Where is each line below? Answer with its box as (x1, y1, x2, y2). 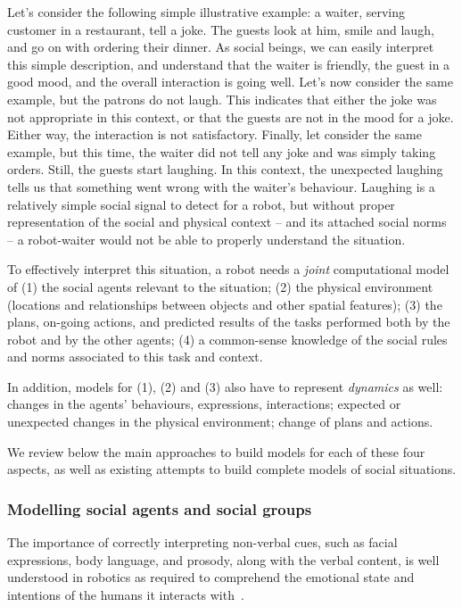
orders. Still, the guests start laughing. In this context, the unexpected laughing (7, 160, 443, 179)
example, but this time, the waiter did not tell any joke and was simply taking (7, 142, 436, 161)
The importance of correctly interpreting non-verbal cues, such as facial (7, 533, 398, 552)
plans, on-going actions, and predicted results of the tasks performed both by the (7, 312, 450, 331)
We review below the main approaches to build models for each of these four (7, 442, 425, 461)
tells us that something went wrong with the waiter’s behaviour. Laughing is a (7, 177, 435, 195)
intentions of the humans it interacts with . (7, 585, 244, 603)
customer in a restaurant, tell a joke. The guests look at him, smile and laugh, (7, 20, 434, 38)
